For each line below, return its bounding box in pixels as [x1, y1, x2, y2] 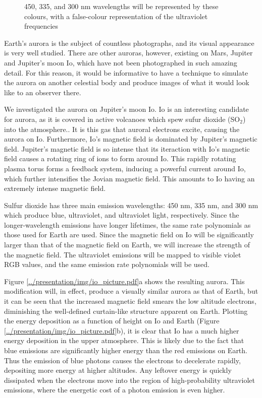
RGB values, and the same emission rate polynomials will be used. [4, 259, 209, 270]
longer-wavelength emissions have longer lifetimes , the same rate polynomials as [4, 219, 251, 230]
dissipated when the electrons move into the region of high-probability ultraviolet [4, 374, 255, 385]
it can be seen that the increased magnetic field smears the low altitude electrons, [4, 296, 256, 306]
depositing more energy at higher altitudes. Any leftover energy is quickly [4, 365, 232, 375]
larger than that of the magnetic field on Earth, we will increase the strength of [4, 239, 250, 250]
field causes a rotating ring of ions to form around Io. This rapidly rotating [4, 153, 236, 164]
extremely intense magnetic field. [4, 183, 106, 193]
